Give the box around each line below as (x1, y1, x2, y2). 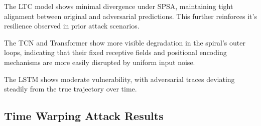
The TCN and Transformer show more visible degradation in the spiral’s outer (4, 37, 245, 47)
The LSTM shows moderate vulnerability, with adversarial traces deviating (4, 73, 235, 84)
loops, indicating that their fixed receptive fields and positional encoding (4, 47, 227, 57)
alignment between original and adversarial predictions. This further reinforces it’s (4, 10, 257, 21)
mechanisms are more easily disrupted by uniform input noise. (4, 56, 195, 67)
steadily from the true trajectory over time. (4, 83, 137, 94)
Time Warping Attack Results (4, 108, 164, 123)
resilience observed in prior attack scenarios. (4, 20, 140, 31)
